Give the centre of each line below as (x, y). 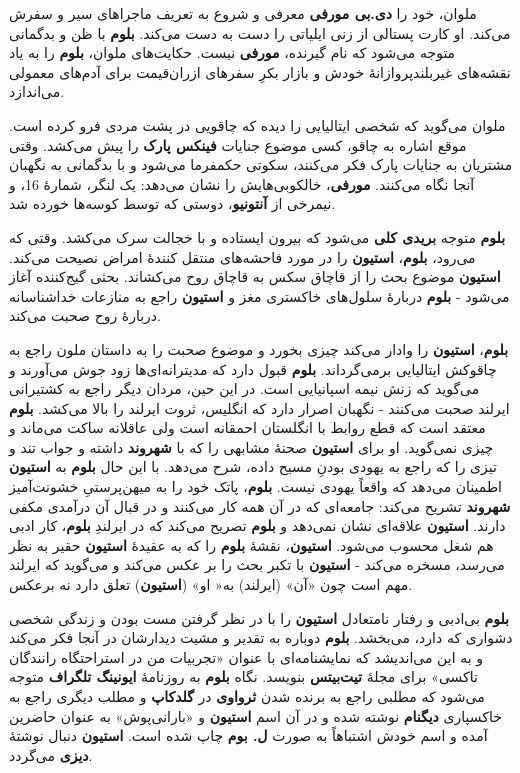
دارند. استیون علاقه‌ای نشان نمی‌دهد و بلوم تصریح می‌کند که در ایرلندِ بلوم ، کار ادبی (257, 525)
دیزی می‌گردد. (51, 754)
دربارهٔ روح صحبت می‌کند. (85, 315)
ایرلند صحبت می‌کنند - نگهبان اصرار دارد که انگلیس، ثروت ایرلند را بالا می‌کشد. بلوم (259, 407)
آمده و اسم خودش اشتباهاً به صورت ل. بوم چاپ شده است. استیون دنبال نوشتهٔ (248, 735)
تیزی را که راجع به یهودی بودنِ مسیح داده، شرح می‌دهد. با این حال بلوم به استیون (253, 466)
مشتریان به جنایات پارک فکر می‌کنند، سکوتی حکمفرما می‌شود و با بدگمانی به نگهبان (261, 164)
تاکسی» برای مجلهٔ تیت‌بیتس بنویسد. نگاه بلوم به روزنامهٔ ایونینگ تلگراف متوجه (243, 676)
